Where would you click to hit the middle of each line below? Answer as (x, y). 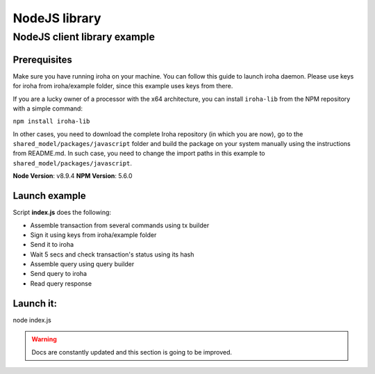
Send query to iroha (58, 274)
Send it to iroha (52, 245)
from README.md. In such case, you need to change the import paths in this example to (139, 154)
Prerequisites (42, 59)
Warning (44, 339)
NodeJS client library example (84, 37)
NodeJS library (57, 18)
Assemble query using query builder (82, 264)
